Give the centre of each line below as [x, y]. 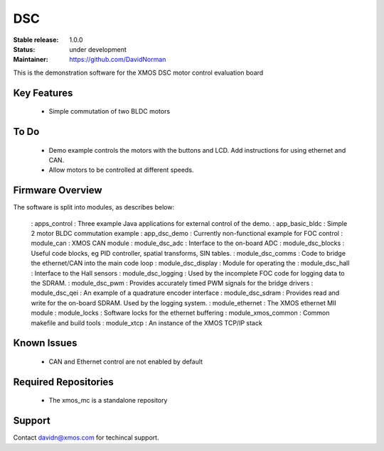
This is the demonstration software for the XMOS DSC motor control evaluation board [138, 72]
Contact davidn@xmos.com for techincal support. [86, 438]
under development [98, 49]
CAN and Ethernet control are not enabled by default [126, 362]
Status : [24, 49]
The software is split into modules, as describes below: [94, 207]
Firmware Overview [58, 191]
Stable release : [36, 40]
